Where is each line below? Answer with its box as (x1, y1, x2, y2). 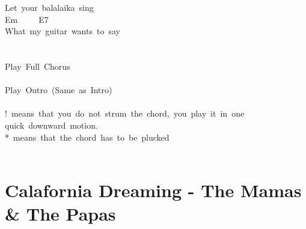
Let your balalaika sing (5, 1, 94, 13)
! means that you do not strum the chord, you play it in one (5, 107, 245, 120)
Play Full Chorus (5, 60, 70, 72)
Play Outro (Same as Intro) (5, 84, 112, 96)
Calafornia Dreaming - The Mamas (5, 177, 302, 202)
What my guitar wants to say (5, 25, 120, 37)
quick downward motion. (5, 118, 98, 131)
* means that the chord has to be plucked (5, 130, 170, 143)
